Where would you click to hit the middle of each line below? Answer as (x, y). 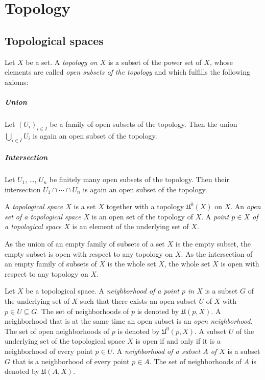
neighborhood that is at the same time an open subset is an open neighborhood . (129, 321)
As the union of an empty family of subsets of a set (85, 244)
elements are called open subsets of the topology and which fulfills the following (128, 72)
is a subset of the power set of (155, 62)
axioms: (17, 82)
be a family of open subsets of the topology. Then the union (143, 124)
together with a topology (145, 206)
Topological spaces (54, 40)
